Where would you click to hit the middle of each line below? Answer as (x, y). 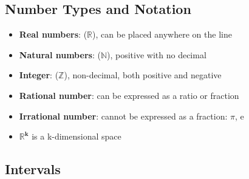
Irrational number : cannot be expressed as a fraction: (123, 116)
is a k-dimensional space (77, 136)
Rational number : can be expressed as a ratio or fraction (129, 95)
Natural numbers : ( (60, 54)
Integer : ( (39, 75)
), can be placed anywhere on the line (162, 34)
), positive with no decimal (157, 54)
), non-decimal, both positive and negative (143, 75)
